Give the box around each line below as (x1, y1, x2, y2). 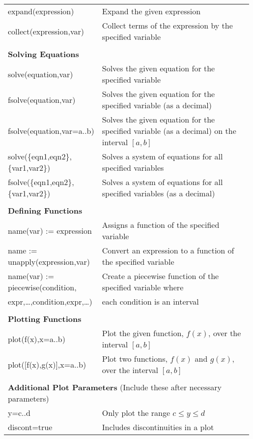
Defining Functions (8, 205, 83, 216)
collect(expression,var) (8, 25, 84, 37)
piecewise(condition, (8, 282, 77, 293)
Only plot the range (102, 407, 170, 418)
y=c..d (8, 407, 30, 418)
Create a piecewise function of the (102, 270, 219, 282)
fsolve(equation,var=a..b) (8, 125, 94, 136)
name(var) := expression (8, 224, 92, 236)
